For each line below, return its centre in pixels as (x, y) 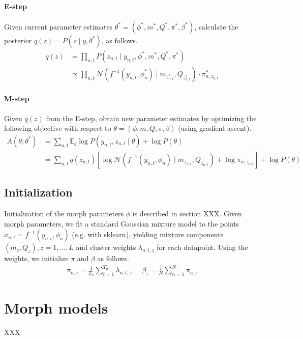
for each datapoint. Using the (202, 247)
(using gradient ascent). (215, 128)
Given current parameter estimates (58, 26)
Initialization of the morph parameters (64, 214)
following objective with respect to (58, 128)
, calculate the (216, 26)
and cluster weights (106, 247)
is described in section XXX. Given (187, 214)
